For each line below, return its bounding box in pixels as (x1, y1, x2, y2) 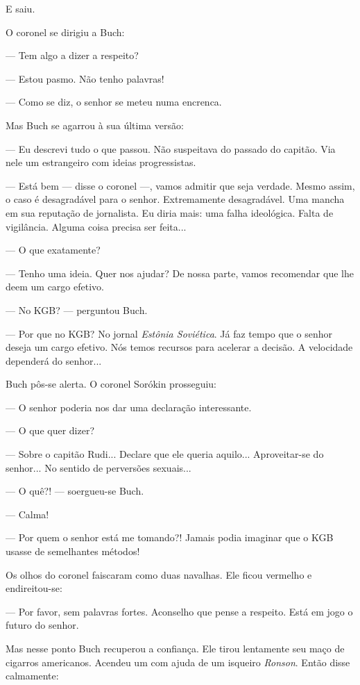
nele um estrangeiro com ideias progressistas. (6, 155, 196, 170)
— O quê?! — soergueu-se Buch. (6, 484, 144, 498)
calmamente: (6, 668, 59, 683)
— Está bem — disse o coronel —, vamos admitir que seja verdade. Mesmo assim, (6, 178, 355, 192)
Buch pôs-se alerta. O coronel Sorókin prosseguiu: (6, 377, 216, 391)
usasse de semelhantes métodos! (6, 544, 140, 559)
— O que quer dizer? (6, 423, 95, 438)
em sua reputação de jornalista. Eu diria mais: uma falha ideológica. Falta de (6, 205, 334, 220)
